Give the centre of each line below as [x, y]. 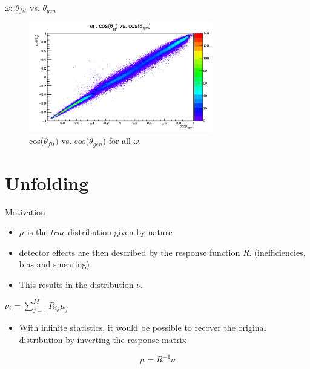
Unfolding [47, 182]
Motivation [25, 211]
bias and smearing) [54, 264]
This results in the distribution [76, 284]
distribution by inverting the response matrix [103, 339]
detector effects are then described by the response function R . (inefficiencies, [162, 252]
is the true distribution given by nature [100, 232]
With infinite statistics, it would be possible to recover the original [143, 328]
